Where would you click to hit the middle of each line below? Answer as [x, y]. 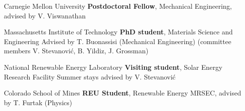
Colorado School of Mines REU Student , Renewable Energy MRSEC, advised [122, 93]
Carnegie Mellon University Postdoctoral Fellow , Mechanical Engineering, [118, 6]
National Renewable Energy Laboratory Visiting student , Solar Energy [113, 67]
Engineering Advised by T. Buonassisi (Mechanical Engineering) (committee [118, 41]
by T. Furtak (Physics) [38, 102]
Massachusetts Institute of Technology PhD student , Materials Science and [118, 32]
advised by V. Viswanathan [45, 15]
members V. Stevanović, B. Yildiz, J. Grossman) [76, 51]
